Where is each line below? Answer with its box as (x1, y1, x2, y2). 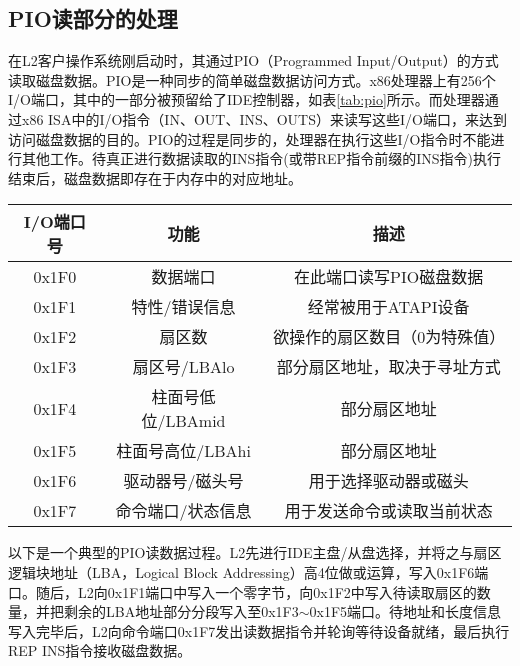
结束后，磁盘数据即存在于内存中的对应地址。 (8, 167, 302, 188)
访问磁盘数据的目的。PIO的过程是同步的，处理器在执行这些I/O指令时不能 (8, 128, 491, 149)
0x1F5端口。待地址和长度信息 (309, 601, 502, 622)
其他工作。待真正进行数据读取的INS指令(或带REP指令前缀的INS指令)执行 (21, 148, 501, 169)
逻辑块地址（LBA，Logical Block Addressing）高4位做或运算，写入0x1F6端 (8, 561, 489, 582)
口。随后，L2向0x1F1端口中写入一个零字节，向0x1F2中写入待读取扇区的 (8, 581, 477, 602)
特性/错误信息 (131, 295, 236, 319)
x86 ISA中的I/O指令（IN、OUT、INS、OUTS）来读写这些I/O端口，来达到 (21, 108, 507, 129)
